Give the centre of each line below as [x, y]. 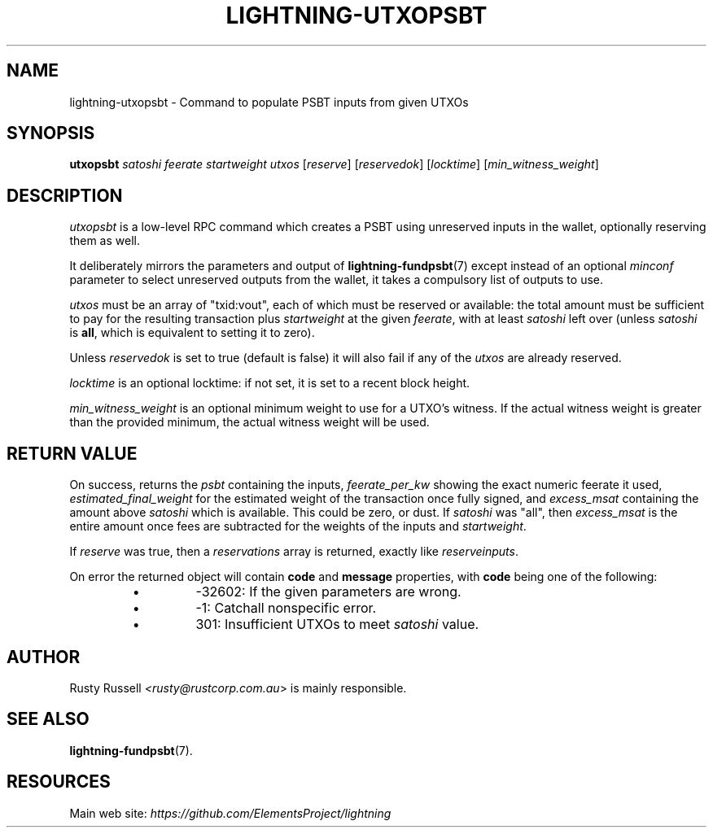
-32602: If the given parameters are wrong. [328, 592]
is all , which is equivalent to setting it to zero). [192, 333]
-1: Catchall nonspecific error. [286, 608]
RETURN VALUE [72, 453]
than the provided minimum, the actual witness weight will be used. [249, 422]
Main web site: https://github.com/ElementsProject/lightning [230, 813]
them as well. [105, 241]
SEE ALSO [48, 719]
